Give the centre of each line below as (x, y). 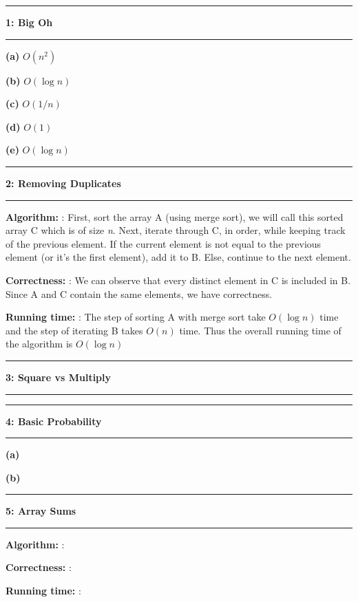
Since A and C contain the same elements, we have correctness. (139, 293)
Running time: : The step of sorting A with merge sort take (136, 317)
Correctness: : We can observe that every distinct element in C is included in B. (178, 280)
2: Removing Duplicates (63, 183)
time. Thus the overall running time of (260, 330)
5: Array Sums (41, 511)
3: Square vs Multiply (59, 377)
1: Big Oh (29, 22)
